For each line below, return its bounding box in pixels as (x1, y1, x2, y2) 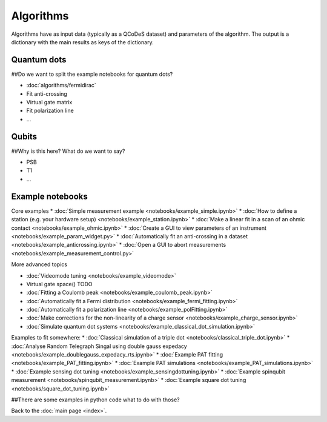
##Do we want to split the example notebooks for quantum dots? (11, 70, 173, 78)
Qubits (11, 131, 38, 142)
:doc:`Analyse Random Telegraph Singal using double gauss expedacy (11, 343, 187, 350)
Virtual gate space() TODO (26, 280, 93, 287)
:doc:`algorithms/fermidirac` (26, 82, 96, 89)
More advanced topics (11, 261, 68, 268)
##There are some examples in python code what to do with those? (11, 396, 180, 403)
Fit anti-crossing (26, 90, 68, 97)
